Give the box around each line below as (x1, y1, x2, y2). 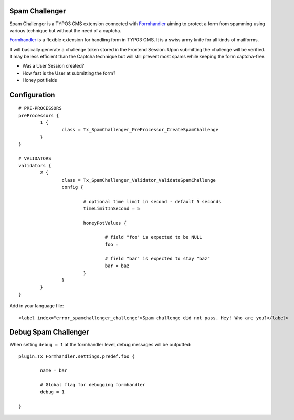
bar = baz (104, 263, 130, 269)
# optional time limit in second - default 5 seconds (83, 198, 221, 204)
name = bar (40, 367, 68, 373)
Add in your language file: (9, 303, 64, 309)
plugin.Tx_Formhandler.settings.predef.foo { (18, 353, 135, 359)
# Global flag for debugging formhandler (40, 382, 146, 388)
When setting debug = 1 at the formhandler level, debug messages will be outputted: (9, 341, 192, 347)
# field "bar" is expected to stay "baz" (104, 256, 211, 261)
